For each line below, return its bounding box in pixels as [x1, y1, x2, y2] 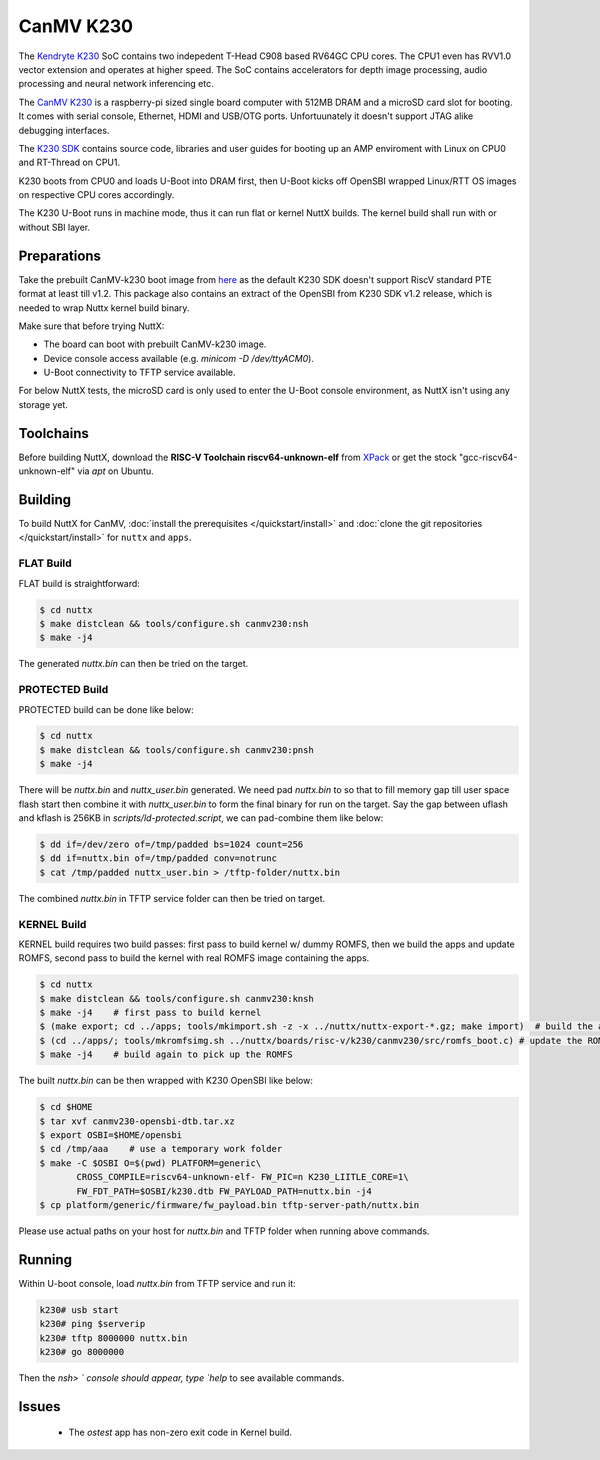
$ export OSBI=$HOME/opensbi [39, 1130, 183, 1140]
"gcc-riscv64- [458, 451, 518, 463]
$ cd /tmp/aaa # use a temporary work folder [39, 1143, 283, 1155]
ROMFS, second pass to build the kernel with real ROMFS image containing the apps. [18, 952, 370, 964]
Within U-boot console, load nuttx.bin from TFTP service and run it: [18, 1277, 297, 1289]
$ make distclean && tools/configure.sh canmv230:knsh [39, 993, 314, 1004]
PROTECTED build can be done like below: [18, 703, 194, 715]
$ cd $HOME [39, 1101, 93, 1113]
